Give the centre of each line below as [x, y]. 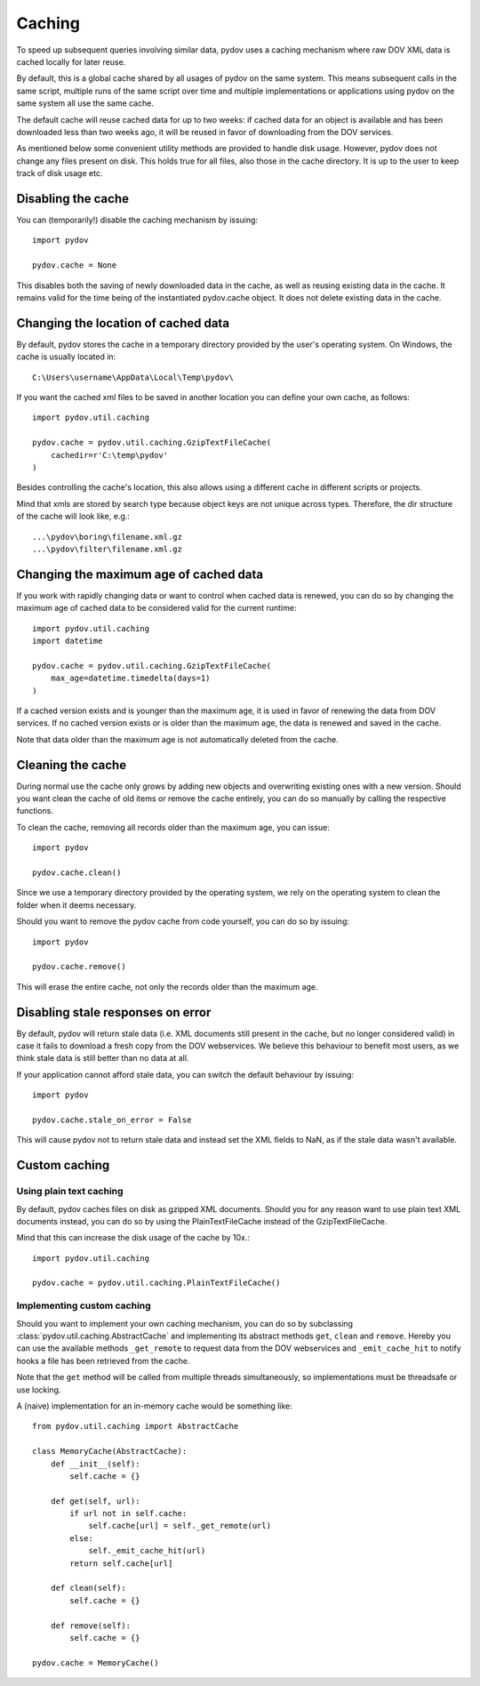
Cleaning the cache [72, 765]
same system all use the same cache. [85, 103]
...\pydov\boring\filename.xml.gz [107, 537]
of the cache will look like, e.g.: [73, 517]
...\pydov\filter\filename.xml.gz [107, 549]
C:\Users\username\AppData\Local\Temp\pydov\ [133, 377]
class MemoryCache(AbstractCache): [110, 1451]
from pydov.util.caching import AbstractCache [136, 1426]
